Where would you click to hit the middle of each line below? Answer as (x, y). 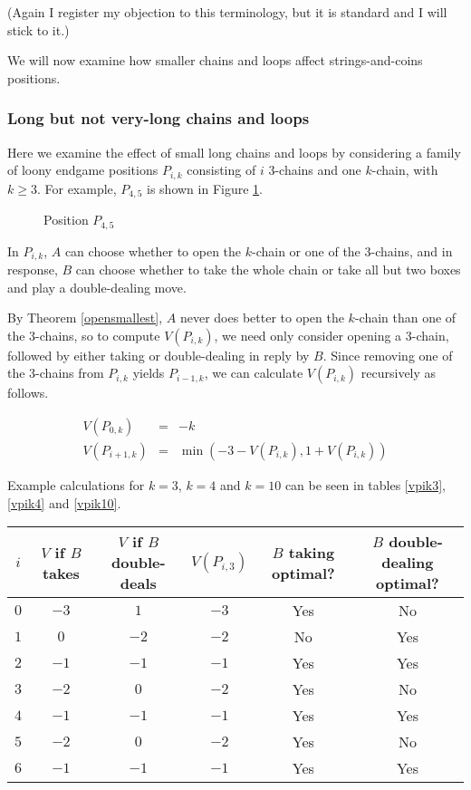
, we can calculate (254, 373)
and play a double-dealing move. (97, 287)
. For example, (77, 188)
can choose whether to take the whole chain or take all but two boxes (268, 269)
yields (149, 373)
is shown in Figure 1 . (205, 188)
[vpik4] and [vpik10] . (64, 502)
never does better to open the (262, 318)
